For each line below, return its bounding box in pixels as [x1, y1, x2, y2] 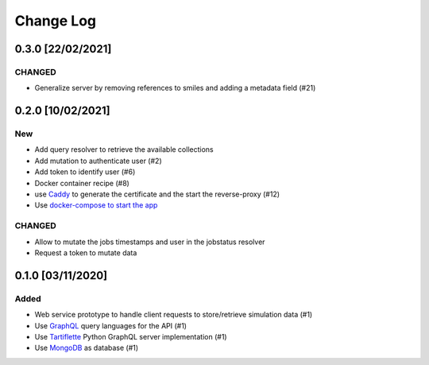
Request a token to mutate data [34, 247, 137, 258]
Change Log [14, 12, 97, 29]
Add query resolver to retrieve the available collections [34, 145, 214, 154]
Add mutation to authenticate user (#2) [34, 156, 162, 165]
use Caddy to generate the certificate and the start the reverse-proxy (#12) [34, 189, 280, 199]
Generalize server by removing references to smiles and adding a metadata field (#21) [34, 83, 316, 93]
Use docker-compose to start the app [34, 200, 158, 210]
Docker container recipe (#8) [34, 178, 130, 188]
